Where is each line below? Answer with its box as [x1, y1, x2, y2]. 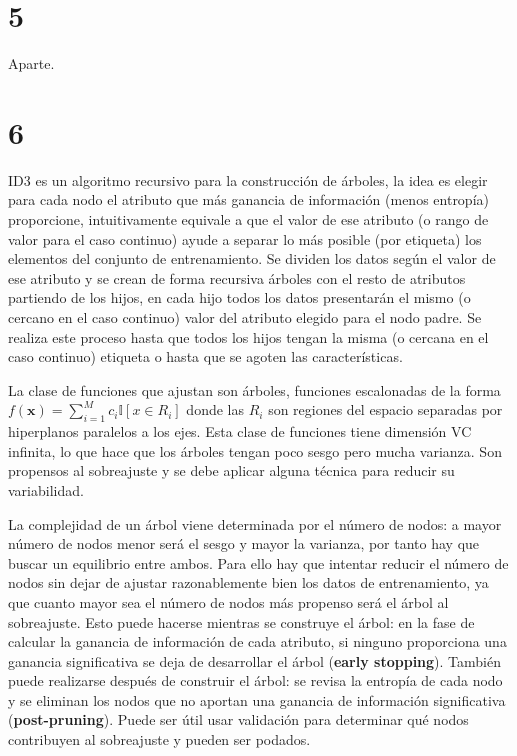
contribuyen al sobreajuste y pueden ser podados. [8, 729, 311, 750]
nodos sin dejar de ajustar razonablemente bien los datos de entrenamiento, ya [8, 572, 489, 593]
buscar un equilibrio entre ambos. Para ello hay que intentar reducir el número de [8, 552, 509, 573]
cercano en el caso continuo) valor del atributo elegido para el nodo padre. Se [8, 307, 482, 327]
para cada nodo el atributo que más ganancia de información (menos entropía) [8, 189, 489, 210]
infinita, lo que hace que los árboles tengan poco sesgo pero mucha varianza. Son [8, 440, 502, 461]
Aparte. [8, 53, 55, 74]
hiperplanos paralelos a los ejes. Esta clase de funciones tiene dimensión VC [8, 421, 472, 442]
